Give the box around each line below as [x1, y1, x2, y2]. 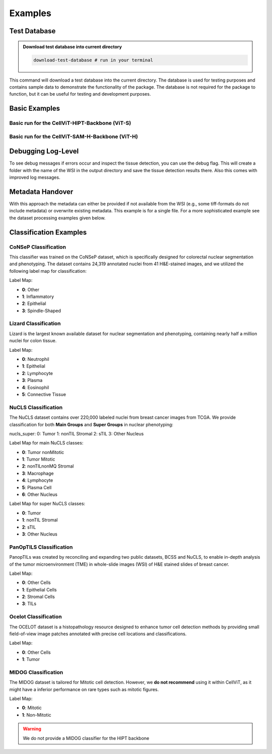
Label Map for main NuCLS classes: [9, 440, 84, 446]
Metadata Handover [9, 187, 74, 196]
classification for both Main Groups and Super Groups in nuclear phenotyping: [9, 421, 174, 427]
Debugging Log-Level [9, 147, 79, 156]
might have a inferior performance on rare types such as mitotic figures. [9, 686, 159, 692]
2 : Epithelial [22, 300, 46, 307]
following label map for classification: [9, 268, 87, 274]
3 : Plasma [22, 378, 43, 384]
